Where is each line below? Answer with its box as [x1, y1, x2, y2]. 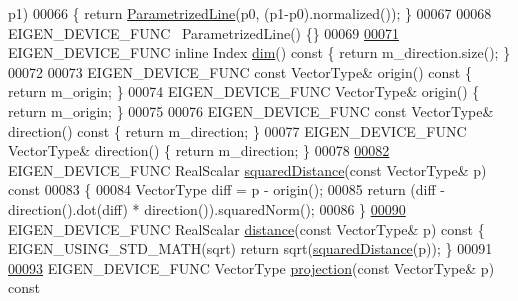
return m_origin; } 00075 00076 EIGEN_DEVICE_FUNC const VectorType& [8, 100, 494, 121]
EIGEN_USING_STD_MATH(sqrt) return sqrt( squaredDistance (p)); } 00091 [8, 238, 493, 259]
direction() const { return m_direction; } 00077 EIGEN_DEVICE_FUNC [8, 120, 467, 141]
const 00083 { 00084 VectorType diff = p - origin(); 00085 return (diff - [8, 179, 445, 200]
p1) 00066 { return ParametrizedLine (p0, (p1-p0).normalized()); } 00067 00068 [8, 3, 492, 23]
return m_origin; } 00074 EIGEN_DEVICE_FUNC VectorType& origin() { [8, 81, 480, 102]
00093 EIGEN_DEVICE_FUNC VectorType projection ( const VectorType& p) [8, 257, 495, 278]
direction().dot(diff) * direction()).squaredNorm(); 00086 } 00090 [8, 198, 406, 219]
